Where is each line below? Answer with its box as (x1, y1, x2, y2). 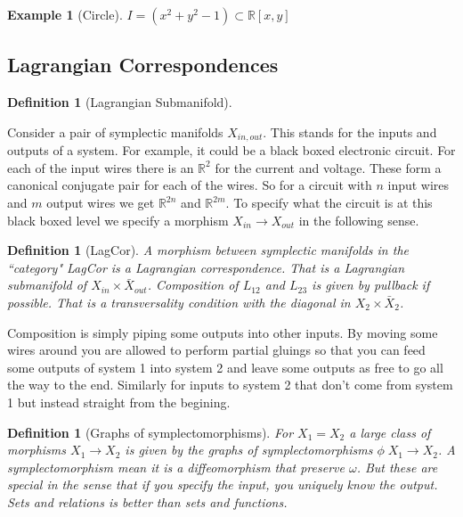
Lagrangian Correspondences (7, 51, 279, 78)
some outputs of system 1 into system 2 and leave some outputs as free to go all (7, 357, 443, 376)
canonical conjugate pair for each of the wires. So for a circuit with (7, 176, 372, 194)
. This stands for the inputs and (263, 122, 437, 141)
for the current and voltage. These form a (215, 158, 442, 176)
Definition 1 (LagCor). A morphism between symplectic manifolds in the (7, 241, 409, 259)
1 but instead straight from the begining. (7, 392, 231, 411)
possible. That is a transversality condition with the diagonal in (7, 293, 351, 311)
